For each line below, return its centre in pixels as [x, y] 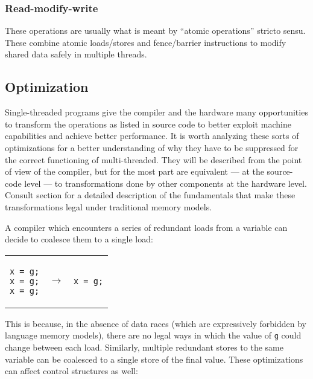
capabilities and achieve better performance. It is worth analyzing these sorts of [152, 136]
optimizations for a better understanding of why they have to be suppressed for [152, 147]
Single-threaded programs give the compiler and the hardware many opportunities [156, 112]
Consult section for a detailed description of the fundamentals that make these [150, 195]
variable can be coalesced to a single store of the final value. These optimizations [154, 359]
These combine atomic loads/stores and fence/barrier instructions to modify [146, 42]
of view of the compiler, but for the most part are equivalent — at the [134, 171]
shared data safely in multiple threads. [76, 54]
